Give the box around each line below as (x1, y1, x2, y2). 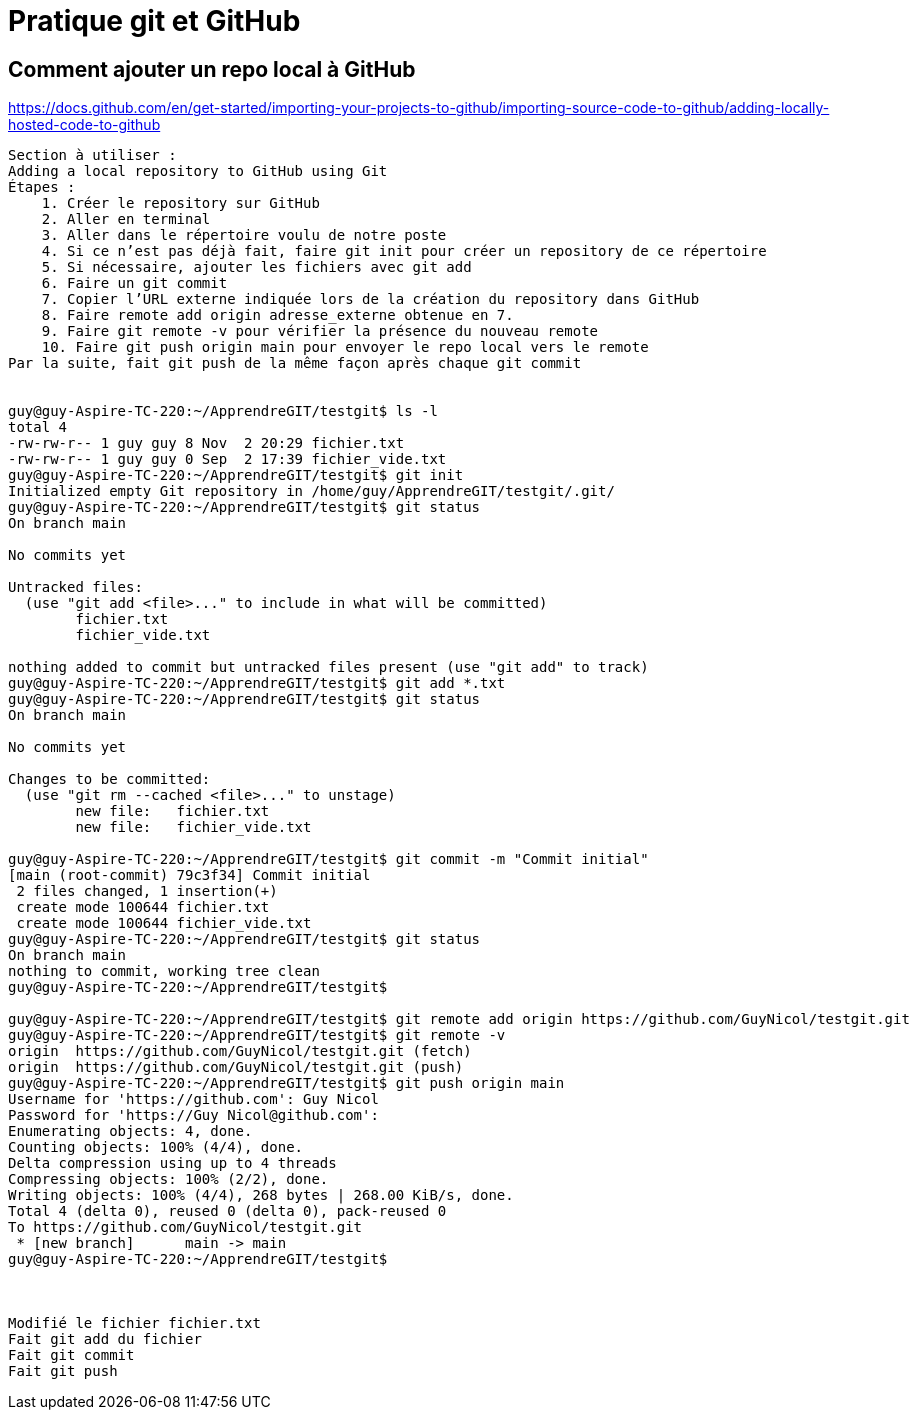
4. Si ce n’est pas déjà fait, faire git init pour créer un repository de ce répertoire (41, 243, 767, 260)
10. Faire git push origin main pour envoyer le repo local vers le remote (41, 339, 649, 356)
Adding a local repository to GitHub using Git (8, 163, 388, 180)
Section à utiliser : (8, 147, 177, 164)
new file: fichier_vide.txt (75, 819, 312, 836)
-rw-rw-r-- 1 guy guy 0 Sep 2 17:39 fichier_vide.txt (8, 451, 447, 468)
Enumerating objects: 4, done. (8, 1123, 253, 1140)
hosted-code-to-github (8, 116, 161, 134)
